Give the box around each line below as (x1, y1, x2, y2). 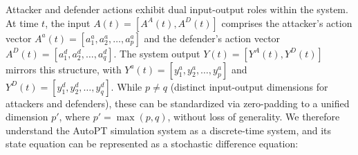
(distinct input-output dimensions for (170, 79, 328, 93)
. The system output (113, 46, 200, 60)
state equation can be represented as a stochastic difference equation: (6, 136, 299, 151)
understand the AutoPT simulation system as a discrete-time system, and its (6, 122, 332, 137)
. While (111, 79, 142, 93)
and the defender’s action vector (144, 30, 281, 45)
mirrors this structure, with (6, 62, 122, 76)
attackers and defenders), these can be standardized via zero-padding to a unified (6, 95, 350, 110)
